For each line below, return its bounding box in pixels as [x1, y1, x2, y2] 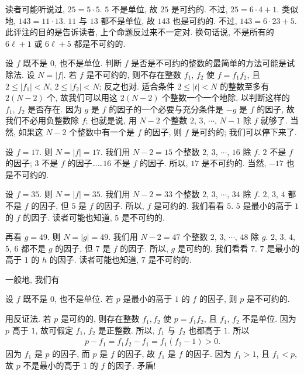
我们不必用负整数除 [5, 114, 79, 126]
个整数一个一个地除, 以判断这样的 [162, 91, 290, 104]
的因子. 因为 [185, 348, 232, 360]
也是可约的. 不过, [172, 14, 237, 26]
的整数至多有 [220, 80, 270, 92]
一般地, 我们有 [5, 273, 60, 285]
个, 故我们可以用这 [47, 91, 118, 104]
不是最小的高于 [23, 359, 81, 371]
